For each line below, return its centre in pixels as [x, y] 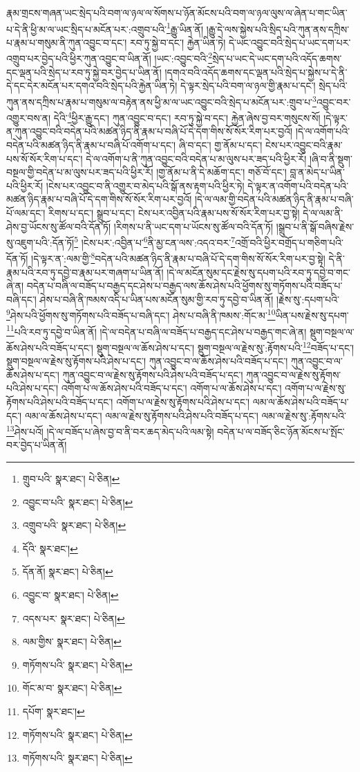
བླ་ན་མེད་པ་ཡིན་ [317, 172]
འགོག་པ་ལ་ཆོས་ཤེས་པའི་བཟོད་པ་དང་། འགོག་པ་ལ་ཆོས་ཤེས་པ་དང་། [171, 388]
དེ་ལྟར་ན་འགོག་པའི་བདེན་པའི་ [298, 185]
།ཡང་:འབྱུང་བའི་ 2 [183, 57]
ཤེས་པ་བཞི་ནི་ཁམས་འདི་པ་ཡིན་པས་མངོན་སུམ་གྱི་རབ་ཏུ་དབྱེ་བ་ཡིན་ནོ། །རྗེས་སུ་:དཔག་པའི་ [190, 299]
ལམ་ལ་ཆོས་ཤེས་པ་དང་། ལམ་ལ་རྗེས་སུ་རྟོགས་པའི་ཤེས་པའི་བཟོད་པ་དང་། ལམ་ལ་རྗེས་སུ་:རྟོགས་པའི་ [185, 415]
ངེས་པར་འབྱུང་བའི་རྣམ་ [304, 144]
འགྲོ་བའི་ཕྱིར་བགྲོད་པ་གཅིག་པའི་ [289, 242]
